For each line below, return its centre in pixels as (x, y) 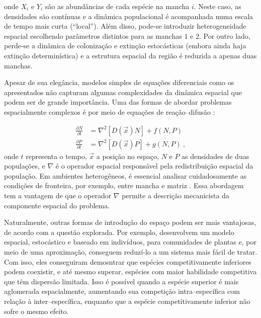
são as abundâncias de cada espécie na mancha (117, 6)
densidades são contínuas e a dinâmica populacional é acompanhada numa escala (129, 16)
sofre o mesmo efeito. (36, 311)
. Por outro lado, (225, 35)
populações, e (25, 166)
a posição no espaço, (127, 156)
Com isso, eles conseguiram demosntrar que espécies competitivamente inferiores (128, 261)
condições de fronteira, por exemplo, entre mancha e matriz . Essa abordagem (124, 185)
